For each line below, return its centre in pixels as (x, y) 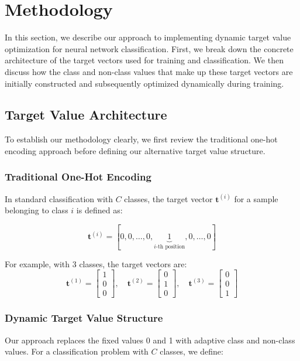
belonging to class (37, 210)
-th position (170, 247)
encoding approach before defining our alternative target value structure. (135, 150)
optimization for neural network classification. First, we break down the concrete (149, 48)
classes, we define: (192, 351)
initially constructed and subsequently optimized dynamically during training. (144, 83)
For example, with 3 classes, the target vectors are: (96, 263)
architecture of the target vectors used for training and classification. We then (144, 60)
